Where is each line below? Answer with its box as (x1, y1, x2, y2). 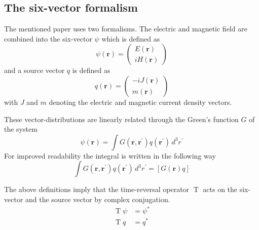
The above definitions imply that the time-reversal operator (4, 184, 190, 195)
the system (4, 124, 38, 134)
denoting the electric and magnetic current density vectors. (49, 96, 232, 107)
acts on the (203, 184, 238, 195)
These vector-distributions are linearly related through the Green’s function (4, 113, 239, 124)
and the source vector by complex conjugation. (25, 194, 170, 204)
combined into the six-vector (4, 33, 92, 44)
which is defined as (101, 33, 160, 44)
